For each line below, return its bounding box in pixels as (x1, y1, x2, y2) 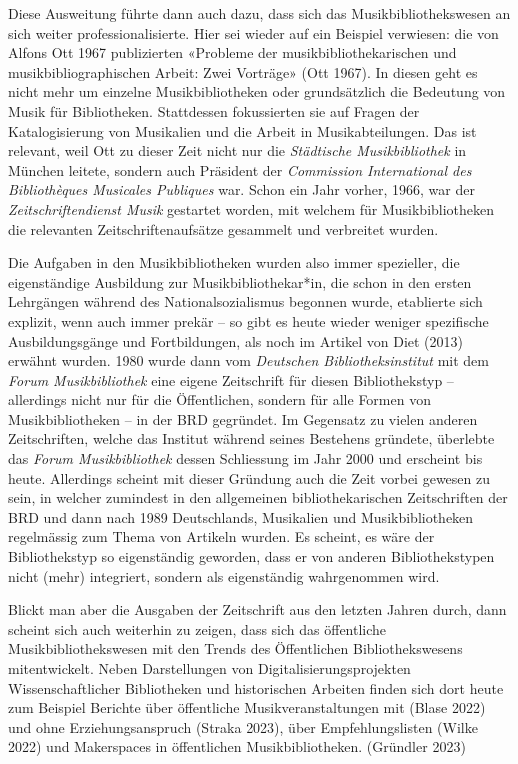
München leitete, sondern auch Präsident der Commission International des (8, 159, 472, 180)
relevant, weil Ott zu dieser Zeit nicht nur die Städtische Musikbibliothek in (8, 140, 467, 161)
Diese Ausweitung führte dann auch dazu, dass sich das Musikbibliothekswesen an (8, 3, 511, 23)
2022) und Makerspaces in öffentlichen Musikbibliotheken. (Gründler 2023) (8, 736, 466, 757)
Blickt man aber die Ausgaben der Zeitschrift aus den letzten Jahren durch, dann (8, 599, 507, 620)
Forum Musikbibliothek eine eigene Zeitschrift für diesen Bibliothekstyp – (8, 369, 454, 390)
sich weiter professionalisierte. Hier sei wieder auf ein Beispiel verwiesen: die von (8, 22, 499, 43)
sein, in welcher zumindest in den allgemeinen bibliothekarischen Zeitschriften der (8, 487, 508, 508)
